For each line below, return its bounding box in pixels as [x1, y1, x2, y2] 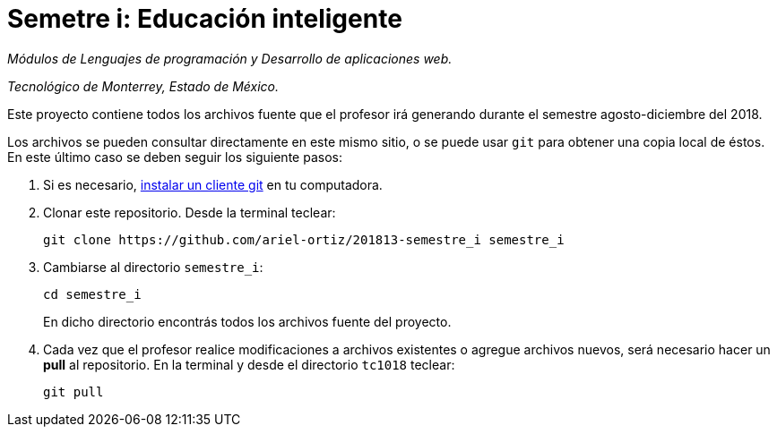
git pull [43, 384, 104, 399]
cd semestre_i [43, 286, 142, 302]
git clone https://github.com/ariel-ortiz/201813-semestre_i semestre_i [43, 232, 565, 247]
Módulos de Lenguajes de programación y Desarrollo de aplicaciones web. [7, 50, 453, 66]
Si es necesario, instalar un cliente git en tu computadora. [43, 176, 383, 192]
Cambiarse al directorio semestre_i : [43, 259, 263, 275]
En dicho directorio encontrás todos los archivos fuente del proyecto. [43, 313, 452, 329]
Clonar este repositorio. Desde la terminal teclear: [43, 204, 336, 220]
